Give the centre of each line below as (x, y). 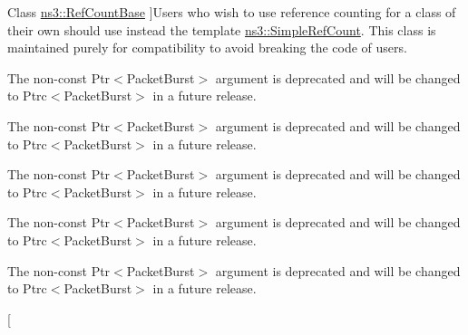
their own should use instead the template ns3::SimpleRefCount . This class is (222, 29)
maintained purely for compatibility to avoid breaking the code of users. (207, 48)
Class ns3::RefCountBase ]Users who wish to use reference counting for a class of (232, 12)
